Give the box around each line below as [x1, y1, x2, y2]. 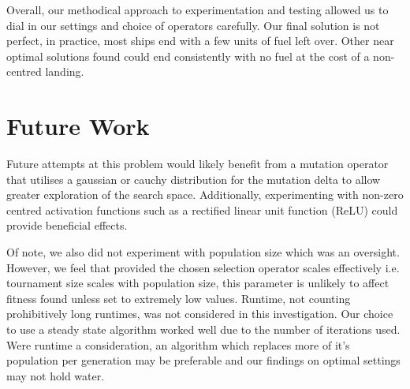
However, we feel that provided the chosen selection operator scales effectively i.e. [6, 259, 400, 275]
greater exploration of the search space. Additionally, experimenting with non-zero [6, 186, 404, 203]
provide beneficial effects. [6, 217, 128, 234]
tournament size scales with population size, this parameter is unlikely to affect [6, 275, 389, 291]
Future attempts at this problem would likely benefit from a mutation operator [6, 155, 389, 172]
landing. [45, 63, 84, 80]
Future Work [6, 110, 150, 142]
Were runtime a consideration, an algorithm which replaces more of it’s [6, 336, 350, 353]
